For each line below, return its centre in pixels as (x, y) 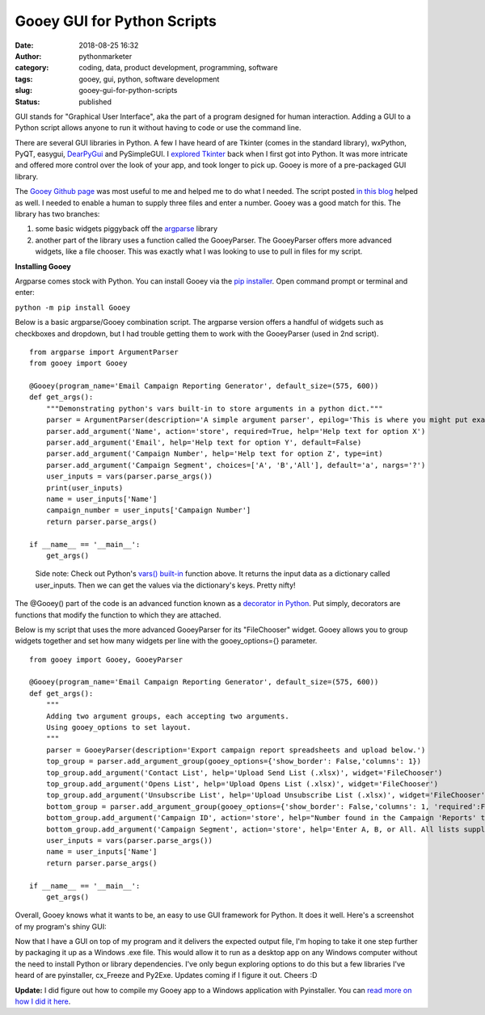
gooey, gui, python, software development (149, 79)
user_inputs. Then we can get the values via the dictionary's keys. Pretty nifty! (165, 585)
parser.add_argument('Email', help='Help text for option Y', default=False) (204, 443)
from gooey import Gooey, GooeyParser (106, 659)
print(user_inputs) (84, 488)
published (95, 102)
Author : (28, 56)
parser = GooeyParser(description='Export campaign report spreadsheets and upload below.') (236, 750)
